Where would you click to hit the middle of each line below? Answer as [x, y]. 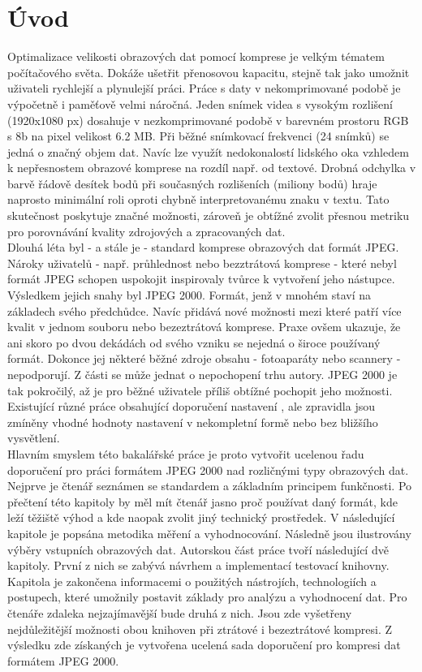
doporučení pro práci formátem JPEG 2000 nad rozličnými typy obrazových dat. [208, 470]
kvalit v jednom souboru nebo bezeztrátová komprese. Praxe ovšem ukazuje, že [204, 327]
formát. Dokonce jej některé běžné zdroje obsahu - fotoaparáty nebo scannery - [204, 358]
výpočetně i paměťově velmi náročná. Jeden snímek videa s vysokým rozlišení [200, 103]
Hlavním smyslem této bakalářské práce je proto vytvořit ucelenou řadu [186, 453]
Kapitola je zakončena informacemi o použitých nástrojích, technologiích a [192, 581]
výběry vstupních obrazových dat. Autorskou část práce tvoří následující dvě [198, 549]
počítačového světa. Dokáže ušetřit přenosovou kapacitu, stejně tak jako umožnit [209, 72]
